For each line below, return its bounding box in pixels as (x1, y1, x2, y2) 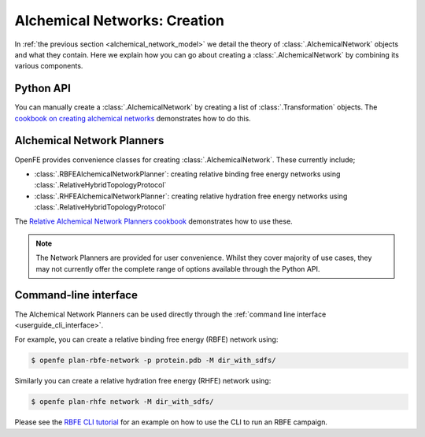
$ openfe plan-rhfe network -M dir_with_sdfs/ (31, 398, 214, 406)
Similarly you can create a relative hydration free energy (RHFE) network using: (14, 376, 272, 386)
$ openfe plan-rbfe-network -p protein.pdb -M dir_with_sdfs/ (31, 356, 276, 365)
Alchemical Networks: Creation (14, 12, 224, 29)
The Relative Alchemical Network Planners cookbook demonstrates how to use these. (14, 217, 293, 226)
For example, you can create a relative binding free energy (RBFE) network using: (14, 335, 279, 344)
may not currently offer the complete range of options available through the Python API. (35, 264, 320, 273)
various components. (14, 61, 83, 71)
